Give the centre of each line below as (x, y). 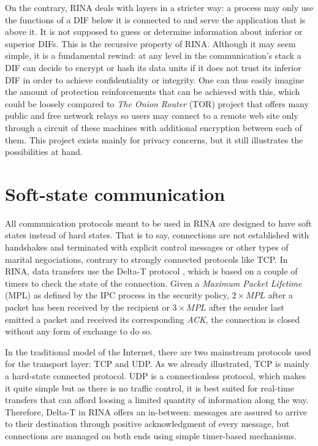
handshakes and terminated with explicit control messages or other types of (147, 247)
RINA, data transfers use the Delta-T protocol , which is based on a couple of (151, 271)
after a (280, 295)
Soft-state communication (115, 193)
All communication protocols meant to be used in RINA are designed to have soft (158, 223)
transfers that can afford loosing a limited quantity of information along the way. (157, 400)
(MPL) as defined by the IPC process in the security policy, (117, 295)
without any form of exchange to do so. (79, 331)
